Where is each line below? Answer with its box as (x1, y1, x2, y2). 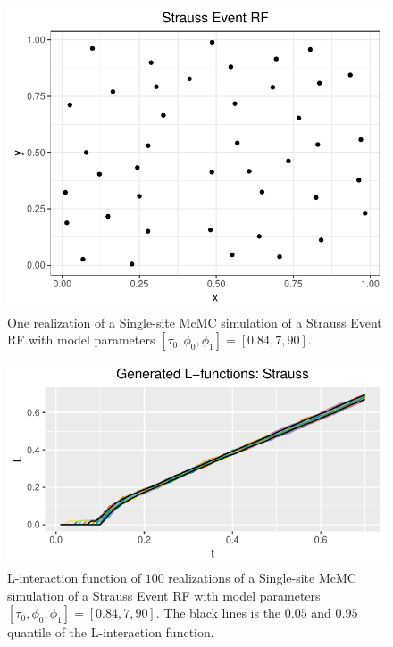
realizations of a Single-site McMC (168, 568, 356, 587)
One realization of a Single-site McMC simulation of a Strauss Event (7, 312, 382, 331)
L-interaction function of (7, 568, 141, 587)
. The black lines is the (155, 603, 281, 622)
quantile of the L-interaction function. (7, 623, 214, 642)
